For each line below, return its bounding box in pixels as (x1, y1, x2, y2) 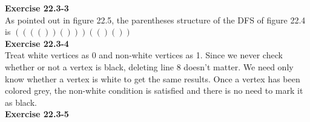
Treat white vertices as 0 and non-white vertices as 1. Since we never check (5, 49, 283, 61)
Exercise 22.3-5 (5, 108, 69, 120)
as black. (5, 96, 37, 108)
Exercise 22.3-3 (5, 2, 69, 14)
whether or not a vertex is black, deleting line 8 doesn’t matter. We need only (5, 60, 294, 73)
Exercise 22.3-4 (5, 37, 69, 49)
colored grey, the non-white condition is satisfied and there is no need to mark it (5, 84, 303, 97)
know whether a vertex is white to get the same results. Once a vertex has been (5, 72, 300, 85)
